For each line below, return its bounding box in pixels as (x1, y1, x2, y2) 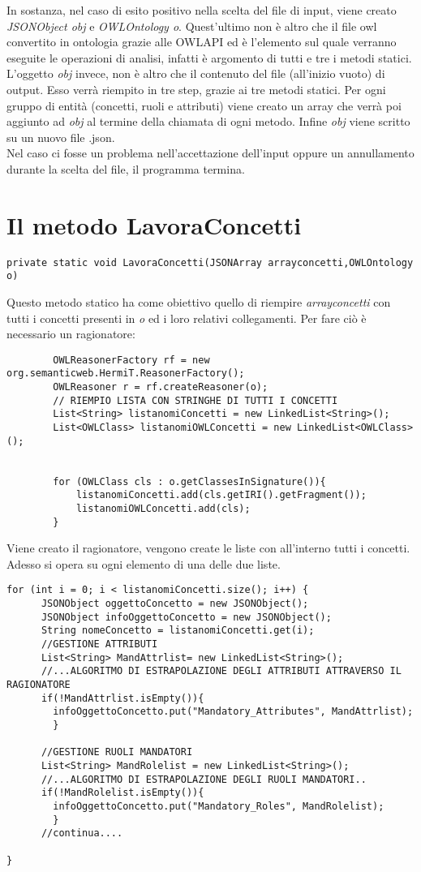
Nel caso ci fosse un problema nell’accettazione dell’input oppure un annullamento (6, 144, 415, 161)
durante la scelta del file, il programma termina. (6, 160, 245, 177)
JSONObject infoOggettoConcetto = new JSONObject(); (41, 611, 332, 623)
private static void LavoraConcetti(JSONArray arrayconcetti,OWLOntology (6, 256, 414, 268)
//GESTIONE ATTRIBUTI (41, 638, 158, 651)
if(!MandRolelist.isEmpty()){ (41, 787, 204, 799)
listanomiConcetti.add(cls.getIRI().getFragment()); (75, 489, 367, 501)
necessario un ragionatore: (6, 325, 135, 342)
